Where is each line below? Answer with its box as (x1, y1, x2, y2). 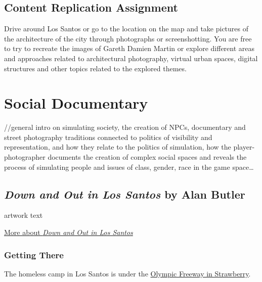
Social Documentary (4, 92, 148, 113)
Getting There (4, 248, 64, 261)
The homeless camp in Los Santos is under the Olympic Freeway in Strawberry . (4, 268, 251, 278)
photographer (4, 152, 46, 162)
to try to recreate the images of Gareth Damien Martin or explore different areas (4, 43, 255, 54)
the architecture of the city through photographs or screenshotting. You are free (4, 33, 252, 43)
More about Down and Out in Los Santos (4, 227, 133, 238)
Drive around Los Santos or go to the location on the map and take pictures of (4, 23, 248, 34)
